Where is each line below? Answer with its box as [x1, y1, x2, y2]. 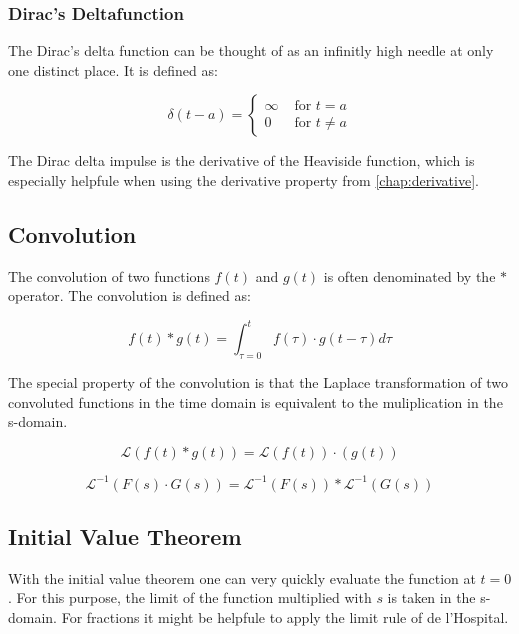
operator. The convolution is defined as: [8, 285, 251, 306]
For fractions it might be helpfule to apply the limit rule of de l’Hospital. [61, 606, 509, 627]
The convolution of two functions [8, 265, 210, 286]
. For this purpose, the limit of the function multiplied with [8, 587, 372, 608]
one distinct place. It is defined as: [8, 59, 218, 80]
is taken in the [387, 587, 476, 608]
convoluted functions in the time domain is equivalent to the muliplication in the [8, 391, 503, 412]
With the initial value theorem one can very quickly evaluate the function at [8, 567, 476, 588]
